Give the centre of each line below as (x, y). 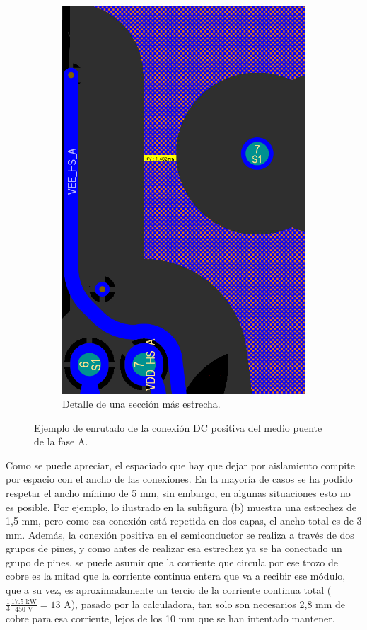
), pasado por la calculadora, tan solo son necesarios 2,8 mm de (208, 603)
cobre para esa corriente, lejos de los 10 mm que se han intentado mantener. (170, 618)
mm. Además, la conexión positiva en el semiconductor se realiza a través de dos (180, 534)
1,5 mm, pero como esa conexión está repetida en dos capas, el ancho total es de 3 (184, 521)
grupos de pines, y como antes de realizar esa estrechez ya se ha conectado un (174, 548)
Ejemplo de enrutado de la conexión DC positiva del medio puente (178, 427)
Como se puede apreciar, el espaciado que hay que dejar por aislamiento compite (180, 465)
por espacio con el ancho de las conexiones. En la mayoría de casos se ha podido (179, 479)
